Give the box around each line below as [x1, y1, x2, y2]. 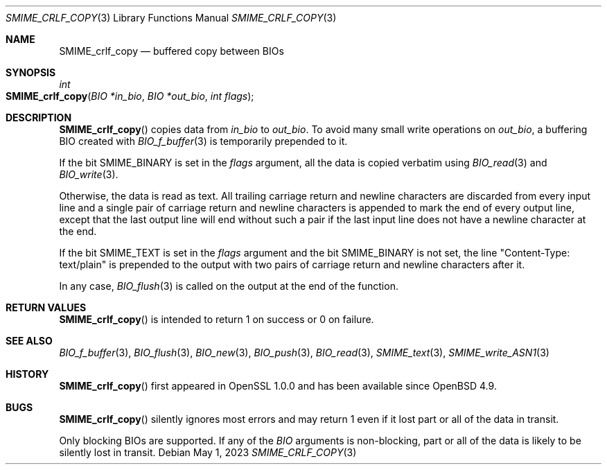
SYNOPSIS [6, 67, 56, 78]
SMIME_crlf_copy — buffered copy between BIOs [59, 45, 284, 57]
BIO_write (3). [59, 168, 118, 180]
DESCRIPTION [6, 112, 72, 123]
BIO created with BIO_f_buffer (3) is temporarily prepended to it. [59, 135, 348, 147]
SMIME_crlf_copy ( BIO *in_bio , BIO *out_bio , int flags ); [6, 90, 254, 102]
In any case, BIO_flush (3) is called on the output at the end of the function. [59, 280, 398, 292]
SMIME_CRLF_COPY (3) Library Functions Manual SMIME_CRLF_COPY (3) [6, 12, 337, 24]
